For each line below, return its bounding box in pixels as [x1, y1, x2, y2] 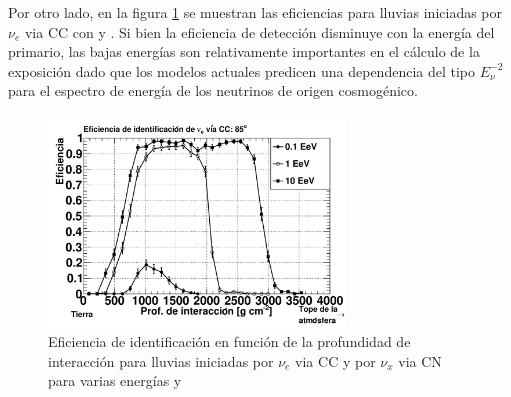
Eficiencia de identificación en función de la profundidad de [48, 331, 411, 352]
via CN [398, 350, 442, 371]
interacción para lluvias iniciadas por [48, 350, 274, 371]
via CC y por [295, 350, 376, 371]
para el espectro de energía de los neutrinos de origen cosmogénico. [8, 80, 418, 101]
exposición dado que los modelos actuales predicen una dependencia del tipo [8, 60, 476, 81]
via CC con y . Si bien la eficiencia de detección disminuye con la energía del [24, 21, 495, 42]
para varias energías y [48, 370, 182, 391]
